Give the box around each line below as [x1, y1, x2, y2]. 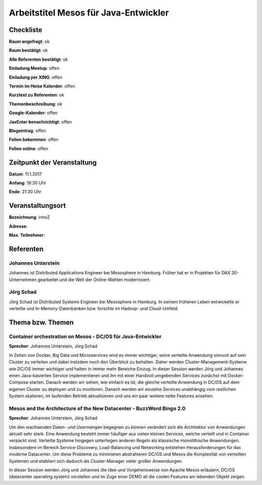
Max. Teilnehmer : [9, 232, 45, 238]
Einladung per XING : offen [9, 74, 63, 80]
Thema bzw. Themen [9, 318, 74, 327]
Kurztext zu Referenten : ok [9, 92, 65, 98]
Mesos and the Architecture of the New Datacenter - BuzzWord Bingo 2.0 [9, 405, 186, 412]
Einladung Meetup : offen [9, 66, 60, 71]
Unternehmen [9, 277, 37, 283]
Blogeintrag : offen [9, 128, 46, 134]
